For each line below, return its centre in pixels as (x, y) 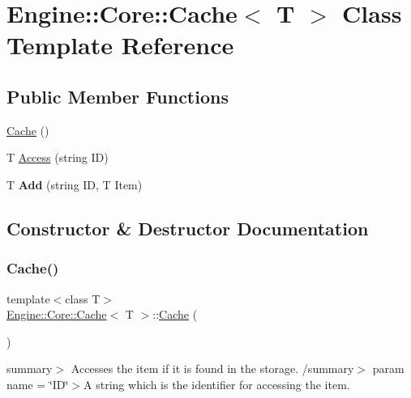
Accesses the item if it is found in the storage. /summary (212, 368)
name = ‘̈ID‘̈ (38, 384)
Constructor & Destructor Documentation (188, 228)
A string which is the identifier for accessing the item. (217, 384)
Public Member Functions (118, 96)
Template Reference (120, 45)
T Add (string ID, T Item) (75, 184)
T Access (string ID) (58, 157)
